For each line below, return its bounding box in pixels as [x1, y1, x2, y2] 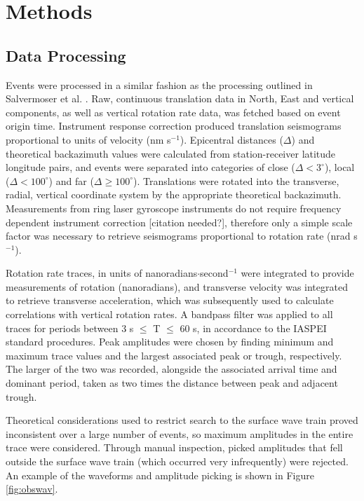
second [200, 266, 229, 280]
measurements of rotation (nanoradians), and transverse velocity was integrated [6, 279, 348, 294]
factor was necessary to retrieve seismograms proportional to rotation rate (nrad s [6, 228, 358, 243]
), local [324, 160, 355, 174]
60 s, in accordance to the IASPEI [180, 320, 327, 335]
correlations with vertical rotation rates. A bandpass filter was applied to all [6, 307, 333, 322]
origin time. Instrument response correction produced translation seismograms [6, 118, 342, 133]
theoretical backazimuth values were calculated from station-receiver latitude [6, 146, 336, 160]
